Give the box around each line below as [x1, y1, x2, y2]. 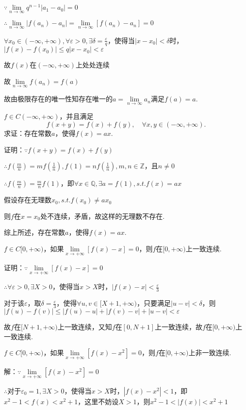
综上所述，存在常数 [4, 227, 65, 237]
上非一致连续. [188, 347, 231, 358]
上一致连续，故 [154, 322, 202, 332]
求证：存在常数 [4, 128, 51, 138]
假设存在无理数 [4, 195, 51, 205]
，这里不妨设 [78, 396, 119, 406]
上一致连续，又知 [57, 322, 112, 332]
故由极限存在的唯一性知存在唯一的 [4, 94, 113, 104]
